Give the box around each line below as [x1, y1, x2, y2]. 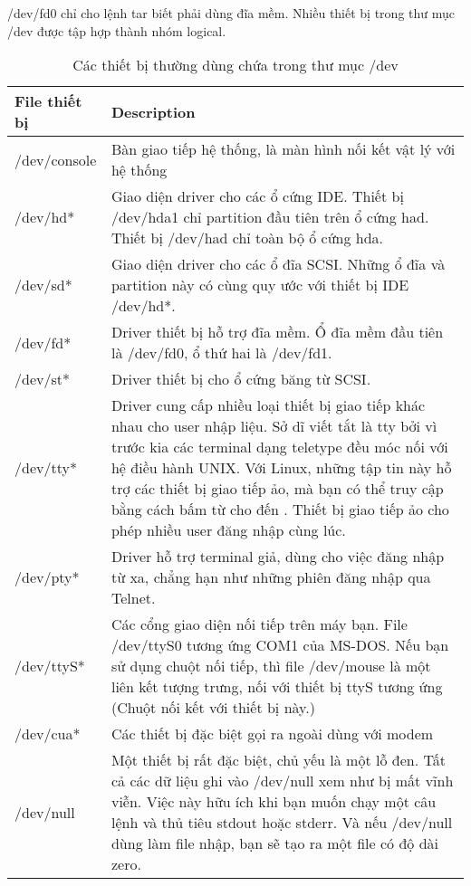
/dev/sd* [14, 274, 72, 296]
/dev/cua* [14, 723, 81, 745]
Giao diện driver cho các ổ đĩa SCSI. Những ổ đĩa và [111, 253, 446, 275]
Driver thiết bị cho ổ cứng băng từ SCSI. [111, 368, 371, 390]
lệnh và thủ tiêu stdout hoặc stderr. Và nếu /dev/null [111, 812, 453, 834]
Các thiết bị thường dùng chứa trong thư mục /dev [72, 54, 399, 76]
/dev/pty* [14, 567, 80, 588]
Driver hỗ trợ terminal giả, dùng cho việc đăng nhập [111, 546, 445, 567]
